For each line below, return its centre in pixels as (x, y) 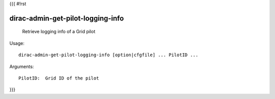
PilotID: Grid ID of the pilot (59, 78)
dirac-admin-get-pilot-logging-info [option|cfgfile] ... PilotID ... (108, 55)
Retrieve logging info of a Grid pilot (59, 32)
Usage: (17, 43)
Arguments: (22, 66)
